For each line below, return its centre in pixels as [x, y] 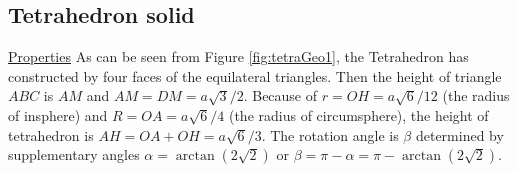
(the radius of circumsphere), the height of [358, 114]
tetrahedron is [51, 134]
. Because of [280, 95]
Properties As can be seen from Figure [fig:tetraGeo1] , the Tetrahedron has [238, 56]
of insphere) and [58, 114]
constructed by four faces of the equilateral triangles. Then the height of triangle [255, 75]
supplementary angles [74, 154]
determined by [459, 134]
